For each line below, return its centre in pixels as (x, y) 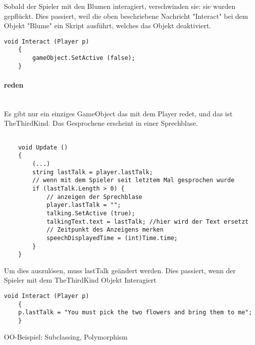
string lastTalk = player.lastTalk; (93, 172)
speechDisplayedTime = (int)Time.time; (112, 238)
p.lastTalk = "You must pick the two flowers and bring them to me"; (135, 313)
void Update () (43, 147)
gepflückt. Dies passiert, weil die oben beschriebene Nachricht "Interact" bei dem (126, 16)
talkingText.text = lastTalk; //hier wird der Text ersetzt (147, 222)
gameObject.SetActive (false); (84, 58)
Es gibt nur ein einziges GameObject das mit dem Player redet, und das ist (118, 113)
